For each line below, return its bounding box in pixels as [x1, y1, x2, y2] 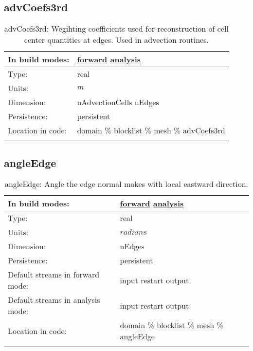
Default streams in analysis [8, 294, 100, 306]
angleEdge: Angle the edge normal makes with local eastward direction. [4, 178, 249, 190]
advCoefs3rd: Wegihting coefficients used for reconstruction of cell [4, 23, 229, 35]
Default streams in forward [8, 269, 100, 280]
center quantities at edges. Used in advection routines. [24, 34, 209, 46]
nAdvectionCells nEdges [77, 96, 159, 108]
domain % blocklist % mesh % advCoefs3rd [77, 125, 225, 136]
